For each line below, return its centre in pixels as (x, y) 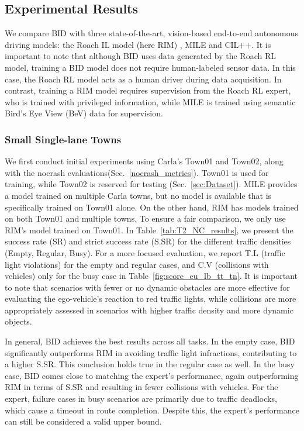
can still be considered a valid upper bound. (83, 421)
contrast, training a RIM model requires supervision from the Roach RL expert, (148, 90)
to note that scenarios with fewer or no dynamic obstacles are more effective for (147, 287)
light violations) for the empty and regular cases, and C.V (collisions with (137, 264)
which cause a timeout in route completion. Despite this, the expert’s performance (152, 410)
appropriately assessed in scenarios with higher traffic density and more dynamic (149, 310)
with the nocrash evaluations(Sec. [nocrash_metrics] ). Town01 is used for (137, 172)
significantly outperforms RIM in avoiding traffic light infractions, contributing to (151, 352)
